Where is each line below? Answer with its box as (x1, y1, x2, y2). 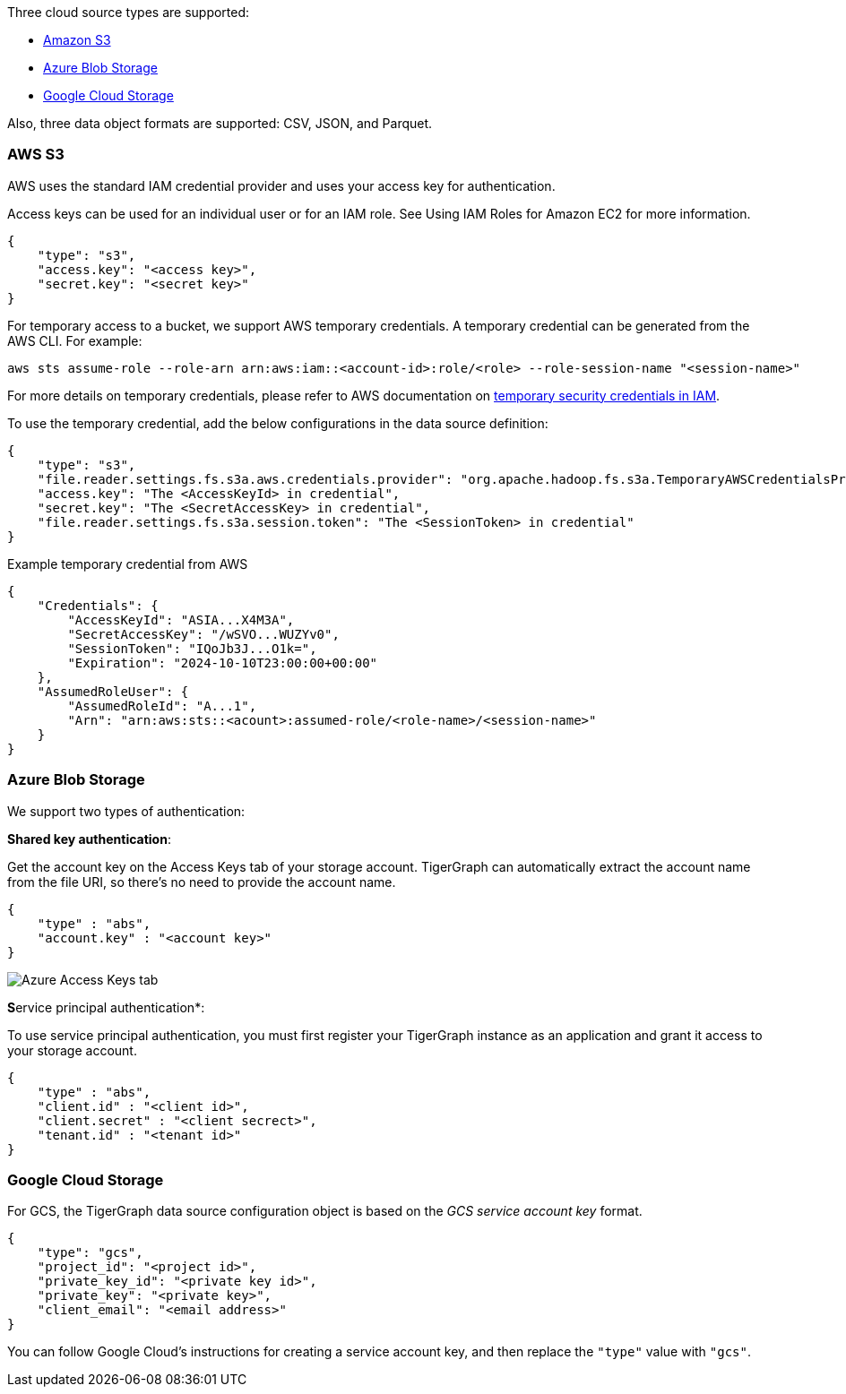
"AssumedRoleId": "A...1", (67, 698, 257, 713)
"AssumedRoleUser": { (37, 684, 189, 699)
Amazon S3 (43, 32, 111, 47)
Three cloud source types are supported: (7, 4, 250, 20)
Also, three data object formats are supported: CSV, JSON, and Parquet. (7, 116, 433, 131)
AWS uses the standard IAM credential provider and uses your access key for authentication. (7, 177, 556, 194)
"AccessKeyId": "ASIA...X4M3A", (67, 612, 295, 627)
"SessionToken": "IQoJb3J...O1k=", (67, 641, 317, 656)
